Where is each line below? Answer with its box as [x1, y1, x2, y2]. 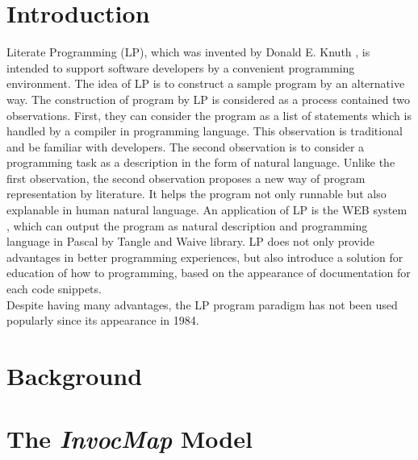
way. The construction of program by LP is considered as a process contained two [6, 90, 410, 107]
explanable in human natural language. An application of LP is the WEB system [6, 201, 408, 218]
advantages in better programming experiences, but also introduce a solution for [6, 248, 403, 265]
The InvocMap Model [6, 422, 253, 456]
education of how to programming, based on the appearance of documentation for [6, 264, 411, 281]
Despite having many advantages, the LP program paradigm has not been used [6, 296, 398, 313]
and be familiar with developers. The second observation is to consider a [6, 138, 365, 155]
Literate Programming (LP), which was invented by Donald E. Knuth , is [6, 44, 370, 60]
